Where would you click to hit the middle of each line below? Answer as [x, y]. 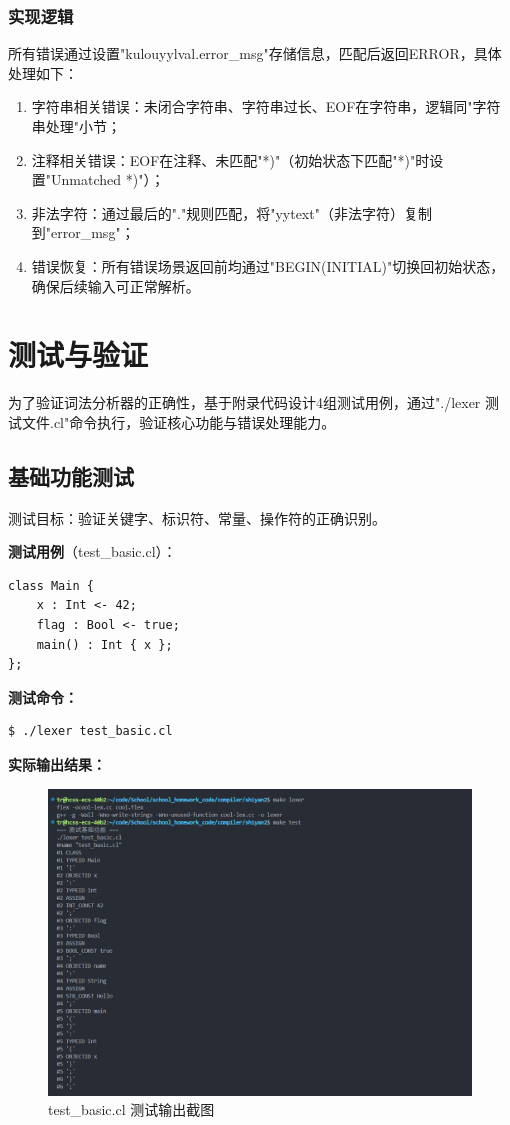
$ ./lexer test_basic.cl [90, 731]
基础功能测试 [71, 475]
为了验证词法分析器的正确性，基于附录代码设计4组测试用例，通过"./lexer [244, 402]
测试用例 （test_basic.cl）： [92, 551]
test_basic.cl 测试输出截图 [131, 1109]
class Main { [51, 585]
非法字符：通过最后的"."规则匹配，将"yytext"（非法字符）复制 [231, 212]
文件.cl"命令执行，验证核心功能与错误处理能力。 [178, 421]
